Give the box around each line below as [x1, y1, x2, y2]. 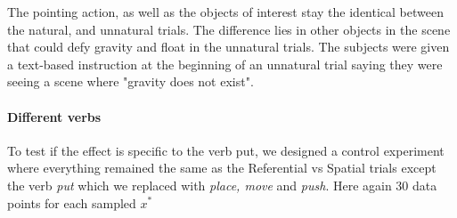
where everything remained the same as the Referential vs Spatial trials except [7, 158, 437, 177]
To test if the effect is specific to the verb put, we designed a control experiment [7, 141, 445, 159]
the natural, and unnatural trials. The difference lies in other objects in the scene [7, 20, 451, 38]
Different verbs [7, 107, 102, 125]
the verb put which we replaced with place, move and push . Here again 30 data [7, 175, 437, 194]
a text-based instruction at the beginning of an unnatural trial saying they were [7, 54, 443, 73]
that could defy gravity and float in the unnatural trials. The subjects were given [7, 37, 450, 56]
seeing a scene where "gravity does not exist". [7, 72, 254, 91]
